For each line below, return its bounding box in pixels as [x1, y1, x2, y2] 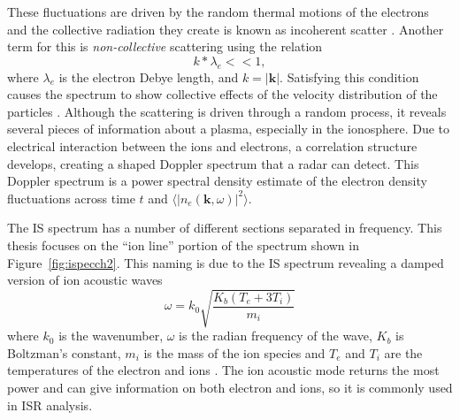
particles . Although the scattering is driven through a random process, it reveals [7, 102, 447, 120]
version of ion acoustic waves [7, 271, 163, 289]
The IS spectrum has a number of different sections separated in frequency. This [7, 218, 442, 237]
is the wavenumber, [58, 326, 164, 345]
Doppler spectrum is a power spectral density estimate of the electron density [7, 172, 427, 190]
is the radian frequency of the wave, [179, 326, 372, 345]
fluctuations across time [7, 188, 135, 207]
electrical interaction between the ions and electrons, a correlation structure [7, 136, 418, 155]
